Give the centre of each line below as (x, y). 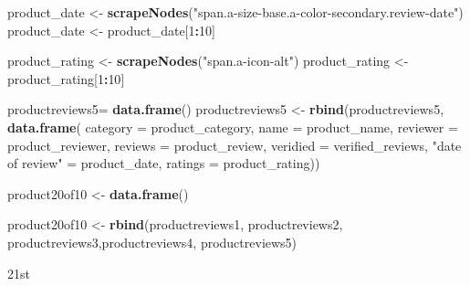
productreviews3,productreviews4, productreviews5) (152, 242)
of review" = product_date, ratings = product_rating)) (164, 163)
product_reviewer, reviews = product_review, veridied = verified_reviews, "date (235, 145)
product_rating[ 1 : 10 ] (66, 78)
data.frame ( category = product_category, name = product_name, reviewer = (233, 127)
